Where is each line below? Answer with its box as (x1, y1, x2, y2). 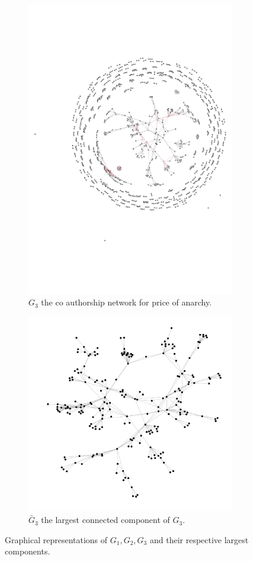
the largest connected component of (41, 513, 170, 526)
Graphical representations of (5, 533, 108, 546)
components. (5, 545, 50, 557)
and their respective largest (149, 533, 249, 546)
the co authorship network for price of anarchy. (41, 296, 212, 308)
